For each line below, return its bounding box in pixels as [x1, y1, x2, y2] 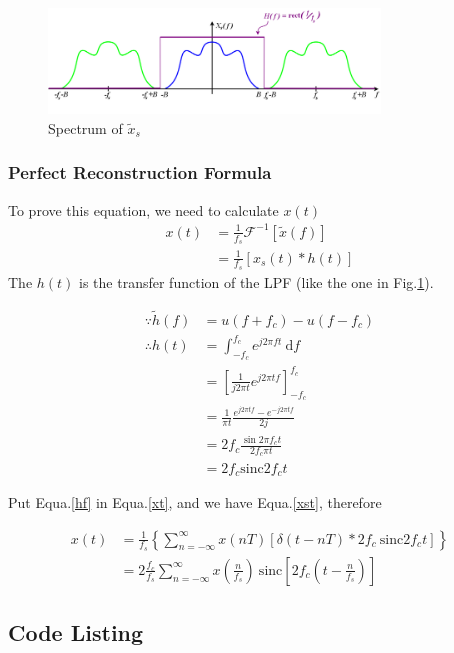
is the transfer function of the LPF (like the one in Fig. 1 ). [79, 271, 434, 292]
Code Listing [8, 617, 144, 648]
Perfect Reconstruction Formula [8, 160, 272, 185]
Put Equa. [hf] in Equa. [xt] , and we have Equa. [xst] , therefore [8, 491, 382, 512]
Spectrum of [48, 117, 123, 138]
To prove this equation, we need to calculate [8, 199, 279, 220]
